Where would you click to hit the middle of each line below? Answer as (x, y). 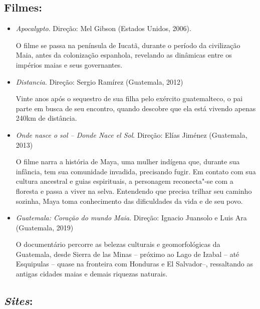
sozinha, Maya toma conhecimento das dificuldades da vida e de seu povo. (129, 201)
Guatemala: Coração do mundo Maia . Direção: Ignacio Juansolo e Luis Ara (131, 218)
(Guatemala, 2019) (45, 227)
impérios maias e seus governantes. (69, 64)
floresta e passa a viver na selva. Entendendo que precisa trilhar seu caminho (134, 191)
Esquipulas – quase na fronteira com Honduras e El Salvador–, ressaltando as (135, 264)
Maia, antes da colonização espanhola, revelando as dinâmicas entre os (124, 55)
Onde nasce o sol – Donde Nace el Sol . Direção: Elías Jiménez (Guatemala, (132, 134)
